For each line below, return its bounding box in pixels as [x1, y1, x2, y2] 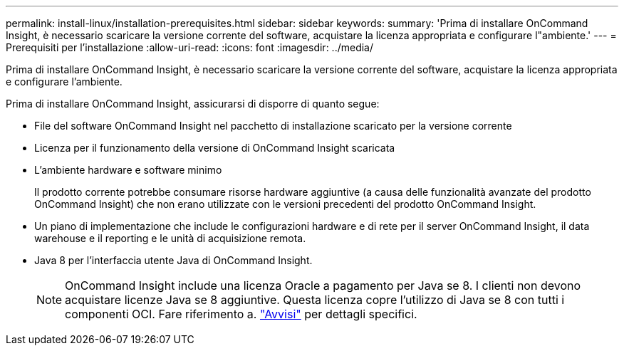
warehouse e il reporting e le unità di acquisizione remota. [34, 232, 306, 244]
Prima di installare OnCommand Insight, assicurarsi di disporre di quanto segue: [6, 98, 380, 110]
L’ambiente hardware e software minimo [34, 164, 222, 176]
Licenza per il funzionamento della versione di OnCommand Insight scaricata [34, 142, 395, 154]
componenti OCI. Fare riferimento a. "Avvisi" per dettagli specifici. [65, 307, 417, 321]
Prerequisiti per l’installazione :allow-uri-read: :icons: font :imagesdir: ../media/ [6, 41, 374, 53]
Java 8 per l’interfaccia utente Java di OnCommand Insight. [34, 254, 313, 266]
